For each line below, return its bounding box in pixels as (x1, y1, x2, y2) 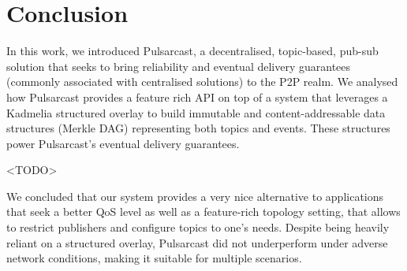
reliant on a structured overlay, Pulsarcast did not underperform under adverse (6, 234, 388, 251)
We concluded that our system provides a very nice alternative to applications (6, 187, 384, 204)
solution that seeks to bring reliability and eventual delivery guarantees (6, 58, 351, 74)
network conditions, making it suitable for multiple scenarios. (6, 250, 302, 266)
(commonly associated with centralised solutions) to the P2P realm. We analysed (6, 73, 398, 90)
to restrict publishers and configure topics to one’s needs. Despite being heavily (6, 219, 390, 236)
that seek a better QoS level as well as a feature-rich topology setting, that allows (6, 203, 401, 220)
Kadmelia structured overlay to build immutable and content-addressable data (6, 104, 386, 121)
